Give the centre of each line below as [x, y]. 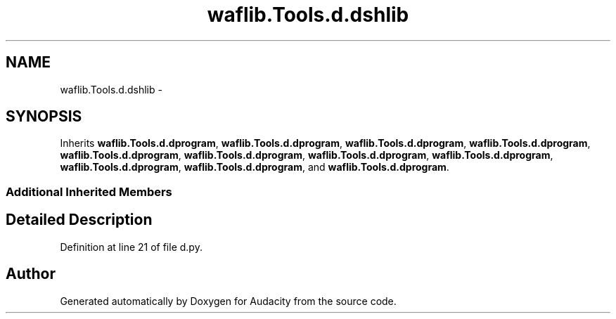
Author [31, 274]
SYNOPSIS [44, 117]
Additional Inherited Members [89, 191]
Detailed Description [79, 220]
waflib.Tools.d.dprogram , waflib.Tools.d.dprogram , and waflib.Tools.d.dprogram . [255, 167]
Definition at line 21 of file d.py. [131, 247]
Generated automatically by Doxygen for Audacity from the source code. [228, 301]
